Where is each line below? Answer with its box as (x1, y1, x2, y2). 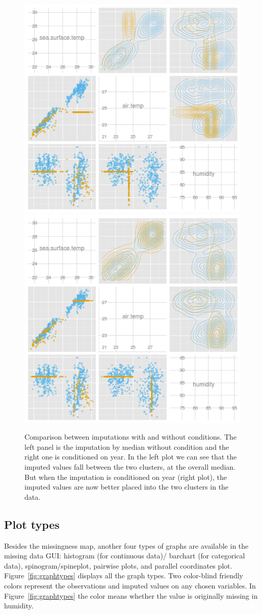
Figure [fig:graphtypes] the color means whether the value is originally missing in (4, 590, 258, 601)
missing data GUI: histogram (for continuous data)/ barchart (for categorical (4, 550, 245, 561)
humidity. (4, 600, 34, 611)
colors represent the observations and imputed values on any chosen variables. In (4, 580, 256, 591)
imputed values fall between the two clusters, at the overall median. (24, 461, 236, 472)
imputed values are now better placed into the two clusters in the (24, 481, 229, 492)
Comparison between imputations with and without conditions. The (24, 431, 237, 442)
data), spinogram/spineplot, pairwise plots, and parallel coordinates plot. (4, 560, 232, 571)
